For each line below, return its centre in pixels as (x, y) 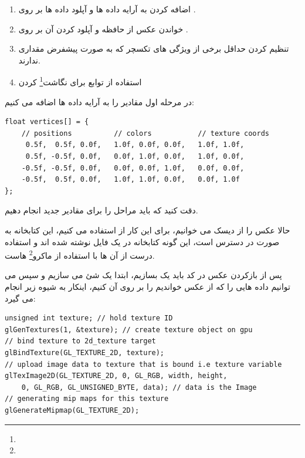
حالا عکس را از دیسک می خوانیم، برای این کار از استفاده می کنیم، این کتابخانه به (148, 230)
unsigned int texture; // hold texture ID (89, 318)
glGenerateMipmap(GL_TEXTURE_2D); (72, 410)
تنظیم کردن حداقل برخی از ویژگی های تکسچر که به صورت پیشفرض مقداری (154, 49)
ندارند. (29, 60)
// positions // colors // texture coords (145, 133)
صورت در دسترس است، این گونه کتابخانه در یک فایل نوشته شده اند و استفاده (142, 241)
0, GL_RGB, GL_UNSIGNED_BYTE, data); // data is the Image (139, 387)
